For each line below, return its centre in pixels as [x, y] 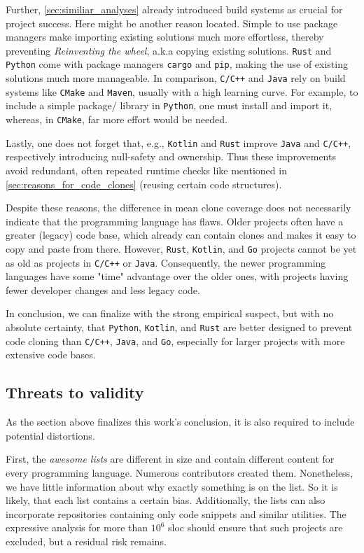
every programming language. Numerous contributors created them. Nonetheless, [180, 472]
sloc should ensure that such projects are [255, 527]
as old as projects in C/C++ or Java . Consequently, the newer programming [166, 262]
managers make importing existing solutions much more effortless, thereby [165, 37]
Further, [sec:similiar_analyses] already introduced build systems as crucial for [174, 9]
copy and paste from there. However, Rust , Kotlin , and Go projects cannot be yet [181, 248]
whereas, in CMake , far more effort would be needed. [117, 119]
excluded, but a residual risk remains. [86, 541]
